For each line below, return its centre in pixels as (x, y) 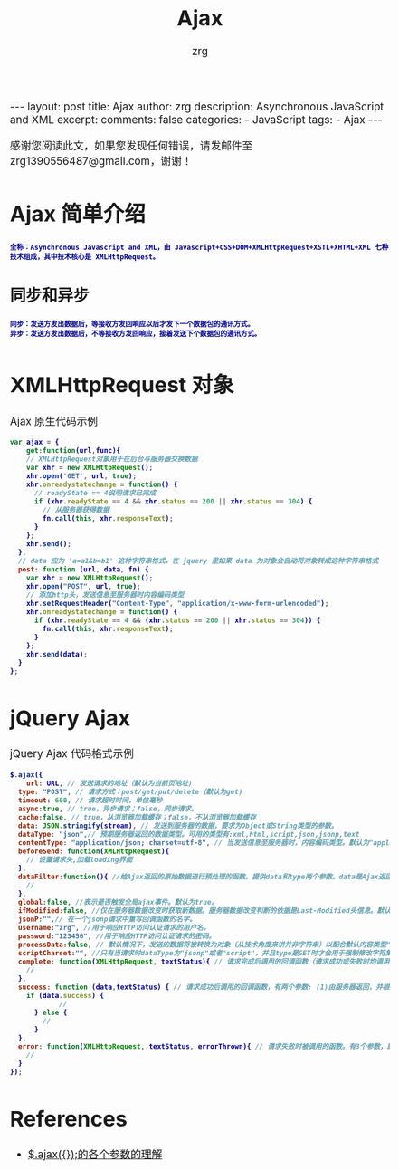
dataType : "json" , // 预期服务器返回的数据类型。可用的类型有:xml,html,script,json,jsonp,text (189, 835)
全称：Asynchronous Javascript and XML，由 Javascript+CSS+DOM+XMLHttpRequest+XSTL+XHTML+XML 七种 (199, 247)
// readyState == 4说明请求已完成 (95, 494)
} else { (51, 1013)
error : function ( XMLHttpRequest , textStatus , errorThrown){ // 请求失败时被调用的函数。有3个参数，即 (206, 1047)
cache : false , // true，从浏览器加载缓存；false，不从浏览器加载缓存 (137, 818)
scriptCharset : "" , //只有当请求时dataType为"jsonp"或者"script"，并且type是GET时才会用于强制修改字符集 (205, 954)
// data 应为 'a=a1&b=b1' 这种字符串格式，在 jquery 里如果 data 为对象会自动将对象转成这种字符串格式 (198, 561)
